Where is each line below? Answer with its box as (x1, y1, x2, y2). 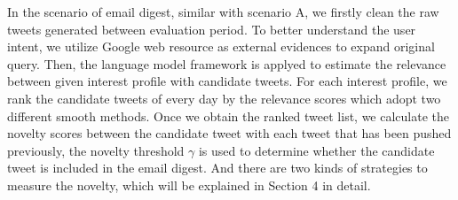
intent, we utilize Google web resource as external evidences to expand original (7, 37, 435, 56)
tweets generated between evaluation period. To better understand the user (7, 19, 416, 38)
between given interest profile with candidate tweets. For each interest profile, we (7, 72, 447, 90)
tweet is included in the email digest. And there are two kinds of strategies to (7, 158, 428, 177)
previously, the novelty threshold (7, 141, 185, 159)
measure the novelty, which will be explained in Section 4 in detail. (7, 175, 371, 194)
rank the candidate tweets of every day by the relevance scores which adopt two (7, 88, 441, 107)
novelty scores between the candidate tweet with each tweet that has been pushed (7, 124, 452, 142)
